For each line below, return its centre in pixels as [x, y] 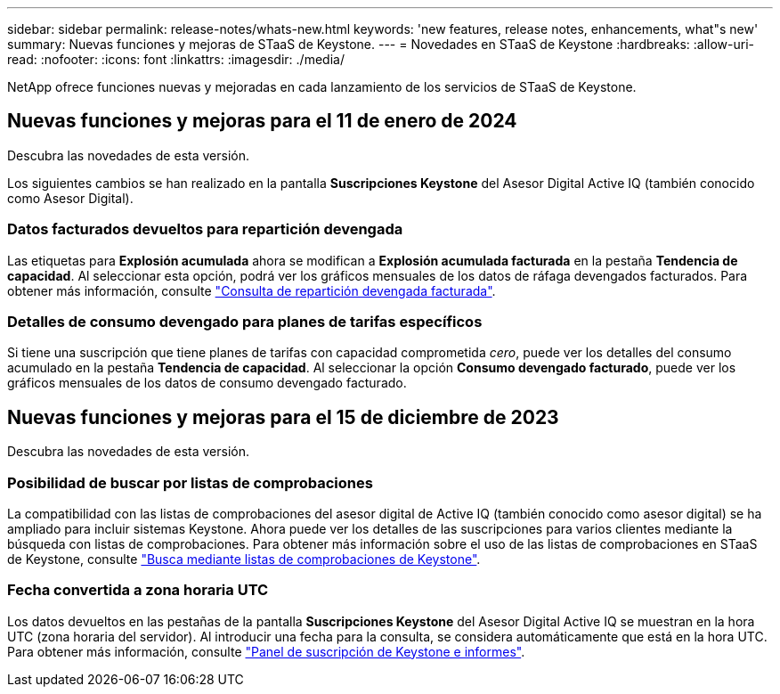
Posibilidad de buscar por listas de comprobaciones [190, 482]
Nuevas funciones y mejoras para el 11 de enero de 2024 [262, 121]
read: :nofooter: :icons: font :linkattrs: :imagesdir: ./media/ [176, 59]
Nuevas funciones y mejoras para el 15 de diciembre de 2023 [283, 417]
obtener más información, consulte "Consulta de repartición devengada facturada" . [252, 290]
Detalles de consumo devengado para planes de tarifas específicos [245, 321]
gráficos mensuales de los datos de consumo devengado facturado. [207, 383]
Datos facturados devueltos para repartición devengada [205, 229]
